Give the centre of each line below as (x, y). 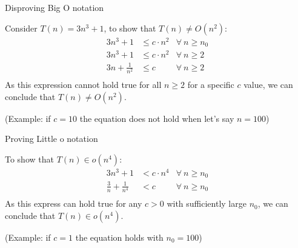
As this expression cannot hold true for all (83, 84)
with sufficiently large (207, 203)
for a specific (211, 84)
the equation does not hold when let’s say (157, 118)
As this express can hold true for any (74, 203)
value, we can (268, 84)
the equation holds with (119, 237)
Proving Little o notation (51, 139)
